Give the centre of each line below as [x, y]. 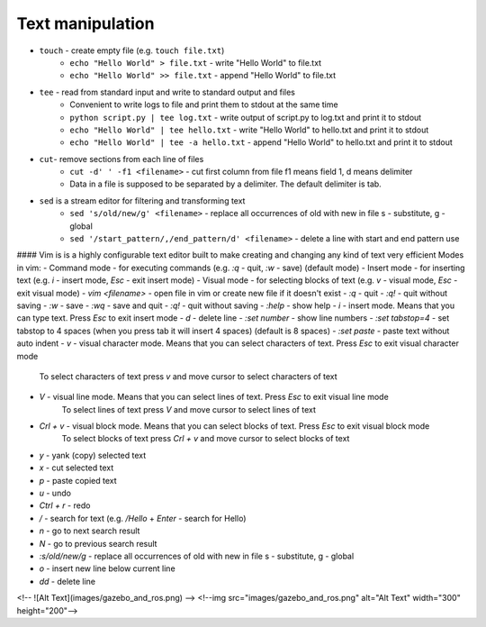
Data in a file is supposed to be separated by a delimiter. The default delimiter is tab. [225, 184]
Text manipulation [85, 23]
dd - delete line [67, 581]
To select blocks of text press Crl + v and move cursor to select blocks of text [206, 439]
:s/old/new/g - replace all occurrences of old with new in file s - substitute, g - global [197, 556]
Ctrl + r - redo [65, 505]
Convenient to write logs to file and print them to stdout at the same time [204, 104]
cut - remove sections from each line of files [121, 159]
